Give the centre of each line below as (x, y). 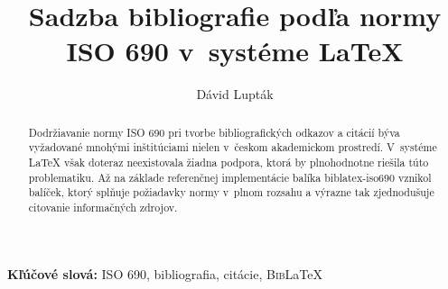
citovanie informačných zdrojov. (103, 207)
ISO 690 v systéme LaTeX (235, 51)
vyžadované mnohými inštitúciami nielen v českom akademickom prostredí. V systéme (233, 147)
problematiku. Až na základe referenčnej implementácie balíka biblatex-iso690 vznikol (230, 177)
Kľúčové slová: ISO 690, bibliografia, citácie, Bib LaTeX (165, 273)
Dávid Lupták (235, 94)
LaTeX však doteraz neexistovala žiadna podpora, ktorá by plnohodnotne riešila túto (229, 163)
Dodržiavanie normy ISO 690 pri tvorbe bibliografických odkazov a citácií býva (214, 132)
